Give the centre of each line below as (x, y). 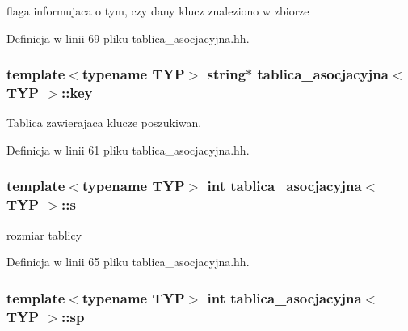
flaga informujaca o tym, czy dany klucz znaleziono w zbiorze (158, 11)
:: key (77, 93)
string (227, 74)
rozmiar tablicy (44, 234)
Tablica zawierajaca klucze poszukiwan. (104, 123)
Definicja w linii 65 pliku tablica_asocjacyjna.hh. (128, 262)
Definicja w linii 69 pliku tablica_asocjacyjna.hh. (128, 38)
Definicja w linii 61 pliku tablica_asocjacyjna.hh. (128, 149)
